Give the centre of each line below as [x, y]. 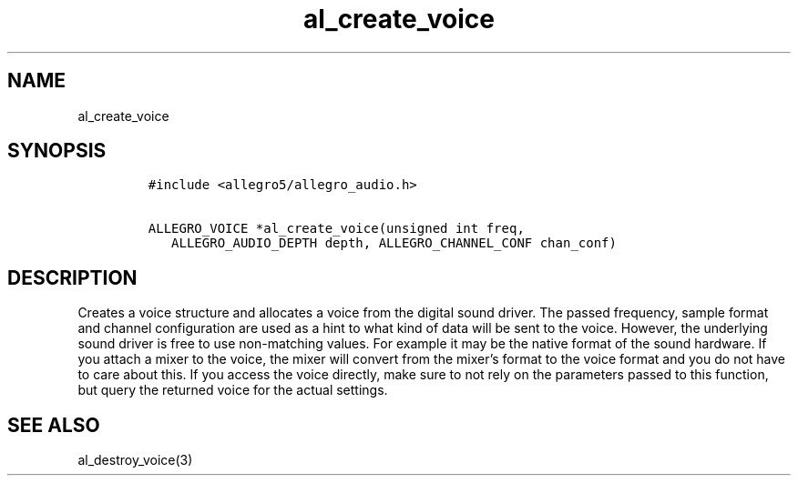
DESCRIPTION [72, 277]
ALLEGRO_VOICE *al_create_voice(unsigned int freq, [336, 229]
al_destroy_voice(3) [135, 460]
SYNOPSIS [57, 151]
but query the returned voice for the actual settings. [233, 390]
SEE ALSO [54, 425]
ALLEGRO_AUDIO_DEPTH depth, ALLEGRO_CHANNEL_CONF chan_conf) [394, 243]
